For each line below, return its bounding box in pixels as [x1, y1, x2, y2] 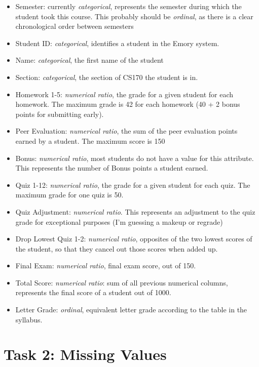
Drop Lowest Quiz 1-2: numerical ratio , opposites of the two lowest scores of [15, 233, 252, 244]
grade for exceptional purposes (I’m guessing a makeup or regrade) [15, 216, 223, 227]
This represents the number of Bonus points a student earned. [15, 162, 208, 173]
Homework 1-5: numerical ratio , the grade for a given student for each [15, 89, 234, 99]
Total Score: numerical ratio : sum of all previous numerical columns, [15, 277, 228, 288]
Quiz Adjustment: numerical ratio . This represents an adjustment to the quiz [15, 206, 255, 217]
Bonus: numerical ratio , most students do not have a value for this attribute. [15, 152, 254, 163]
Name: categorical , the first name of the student [15, 55, 164, 65]
